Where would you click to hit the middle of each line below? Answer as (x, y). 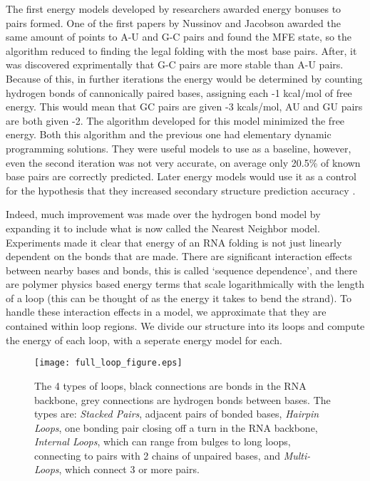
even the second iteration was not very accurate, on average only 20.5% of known (183, 162)
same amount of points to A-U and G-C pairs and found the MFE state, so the (179, 37)
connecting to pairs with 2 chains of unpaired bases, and (157, 455)
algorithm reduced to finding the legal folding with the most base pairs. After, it (181, 50)
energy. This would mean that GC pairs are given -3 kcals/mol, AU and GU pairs (184, 107)
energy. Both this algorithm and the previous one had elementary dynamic (169, 134)
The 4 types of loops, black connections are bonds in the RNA (170, 385)
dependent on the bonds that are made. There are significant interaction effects (179, 256)
